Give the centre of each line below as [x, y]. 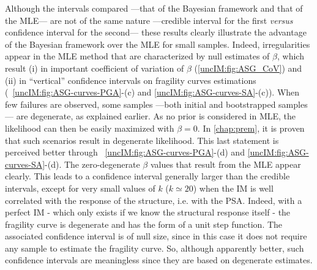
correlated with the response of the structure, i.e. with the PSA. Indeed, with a [154, 200]
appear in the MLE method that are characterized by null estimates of [137, 56]
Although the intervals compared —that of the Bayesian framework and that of [154, 8]
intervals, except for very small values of [80, 188]
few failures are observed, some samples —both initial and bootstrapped [140, 104]
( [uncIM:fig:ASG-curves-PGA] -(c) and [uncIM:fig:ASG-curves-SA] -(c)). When [152, 92]
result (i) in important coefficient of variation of [95, 68]
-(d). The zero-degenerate [92, 164]
